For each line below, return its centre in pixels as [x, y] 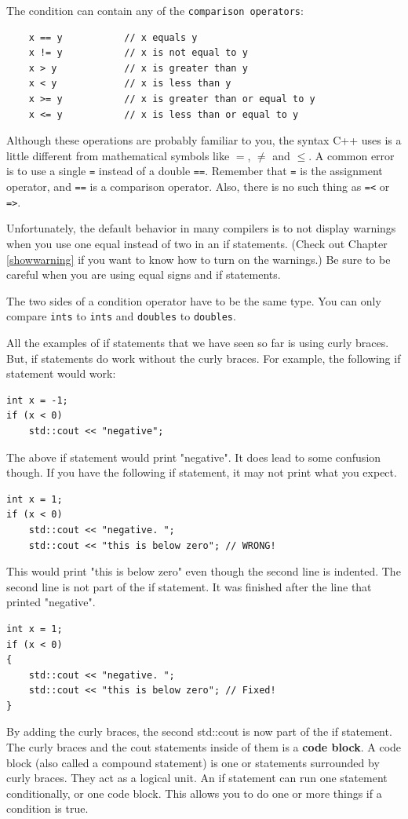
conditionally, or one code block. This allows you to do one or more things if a [194, 793]
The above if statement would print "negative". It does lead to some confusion [194, 457]
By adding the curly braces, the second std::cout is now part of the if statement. [199, 731]
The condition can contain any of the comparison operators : [155, 10]
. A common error [352, 155]
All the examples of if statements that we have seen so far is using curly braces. [198, 342]
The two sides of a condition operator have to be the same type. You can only [194, 300]
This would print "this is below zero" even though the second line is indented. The [204, 571]
